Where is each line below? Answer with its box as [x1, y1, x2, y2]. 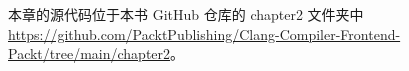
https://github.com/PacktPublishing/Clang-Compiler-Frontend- [8, 23, 401, 44]
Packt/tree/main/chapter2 [8, 43, 171, 64]
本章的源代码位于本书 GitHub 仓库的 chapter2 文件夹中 [8, 4, 364, 24]
